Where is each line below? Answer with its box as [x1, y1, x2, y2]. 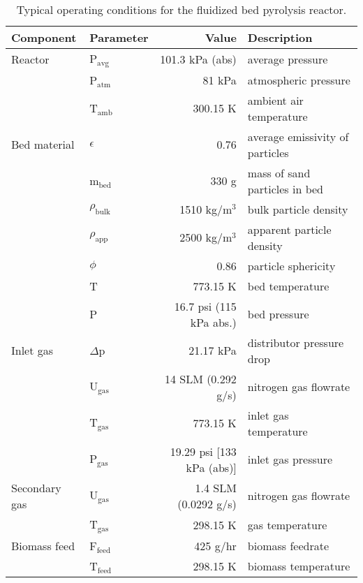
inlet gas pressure [247, 451, 333, 468]
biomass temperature [247, 557, 350, 574]
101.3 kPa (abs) [160, 50, 237, 67]
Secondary [11, 479, 61, 496]
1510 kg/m [179, 200, 232, 217]
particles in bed [247, 180, 323, 197]
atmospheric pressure [247, 71, 350, 88]
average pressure [247, 50, 328, 67]
